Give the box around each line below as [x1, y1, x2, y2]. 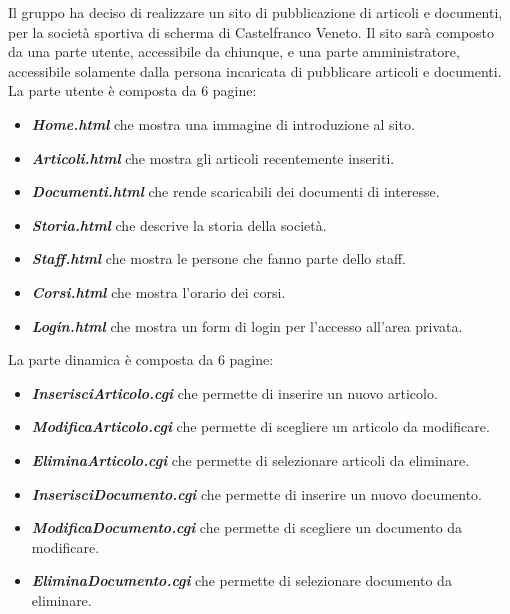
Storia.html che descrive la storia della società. [31, 214, 327, 235]
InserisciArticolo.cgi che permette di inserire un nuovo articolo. [31, 382, 438, 403]
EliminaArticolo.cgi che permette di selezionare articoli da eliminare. [31, 449, 470, 470]
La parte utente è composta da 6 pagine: [8, 80, 257, 101]
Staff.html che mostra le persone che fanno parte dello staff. [31, 248, 406, 269]
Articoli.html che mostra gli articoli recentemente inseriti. [31, 147, 395, 168]
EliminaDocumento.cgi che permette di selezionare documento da [31, 570, 452, 591]
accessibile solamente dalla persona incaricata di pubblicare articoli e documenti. [8, 60, 502, 81]
